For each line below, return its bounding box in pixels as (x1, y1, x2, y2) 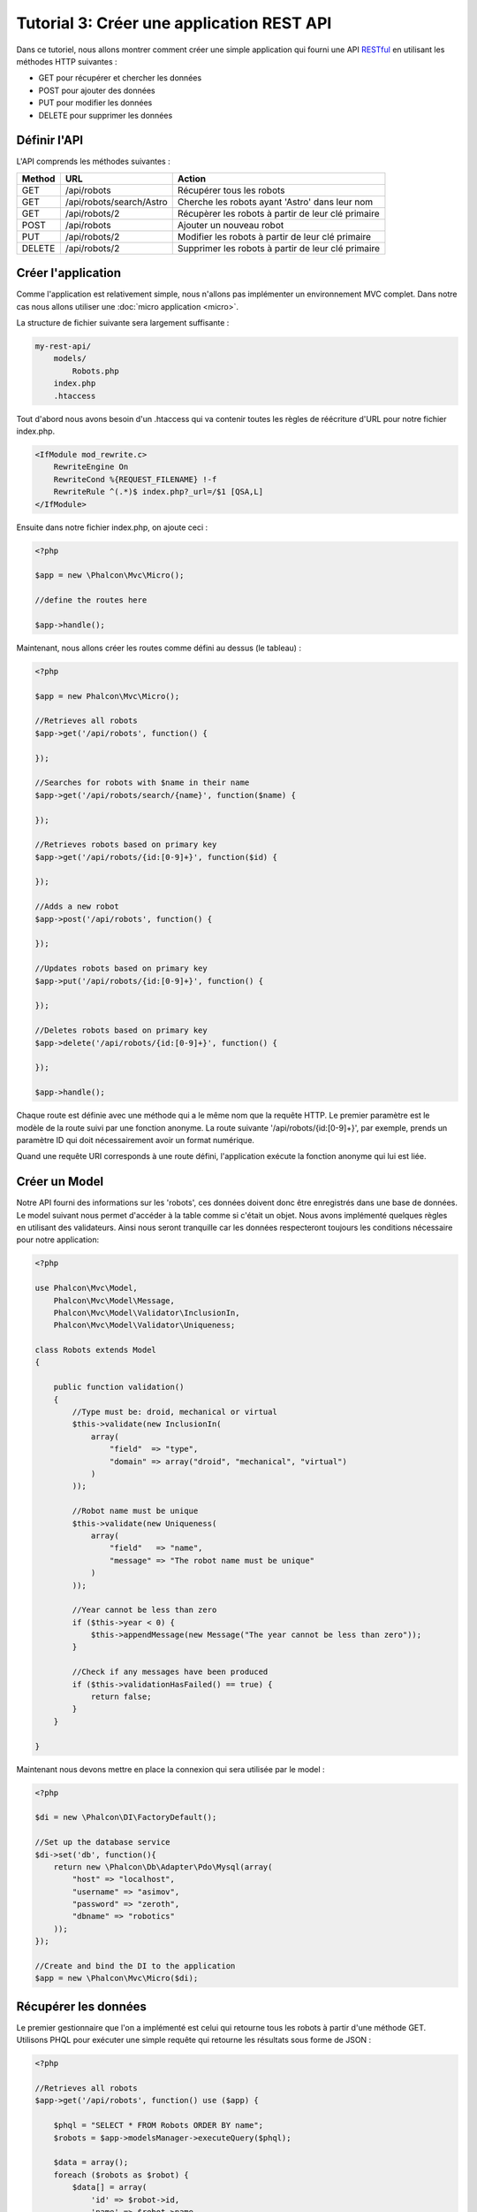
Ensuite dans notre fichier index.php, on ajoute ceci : (16, 522, 208, 533)
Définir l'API (16, 133, 84, 148)
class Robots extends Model (34, 1345, 156, 1356)
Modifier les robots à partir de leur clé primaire (177, 230, 371, 242)
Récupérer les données (16, 1999, 148, 2014)
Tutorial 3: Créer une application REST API (16, 13, 332, 33)
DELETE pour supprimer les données (38, 110, 173, 120)
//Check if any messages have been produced (72, 1667, 269, 1677)
